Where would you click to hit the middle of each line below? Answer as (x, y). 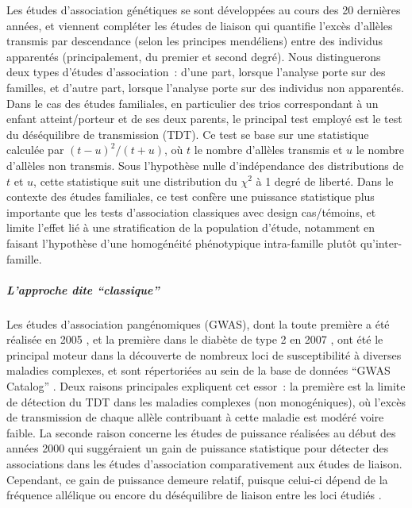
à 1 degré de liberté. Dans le (325, 181)
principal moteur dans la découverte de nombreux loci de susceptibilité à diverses (204, 354)
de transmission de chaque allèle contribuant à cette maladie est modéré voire (195, 417)
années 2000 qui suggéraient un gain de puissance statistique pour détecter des (198, 448)
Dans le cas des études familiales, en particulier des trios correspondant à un (193, 103)
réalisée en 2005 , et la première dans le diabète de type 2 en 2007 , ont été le (195, 339)
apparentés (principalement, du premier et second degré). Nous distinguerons (194, 56)
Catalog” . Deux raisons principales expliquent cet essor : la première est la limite (206, 386)
